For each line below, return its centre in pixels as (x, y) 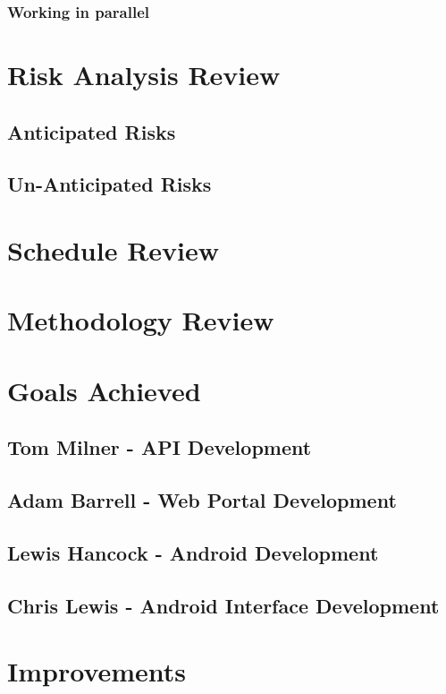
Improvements (97, 671)
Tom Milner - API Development (160, 447)
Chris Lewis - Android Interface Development (223, 605)
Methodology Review (141, 320)
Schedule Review (114, 249)
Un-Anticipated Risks (109, 184)
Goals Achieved (104, 390)
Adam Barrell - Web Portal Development (202, 500)
